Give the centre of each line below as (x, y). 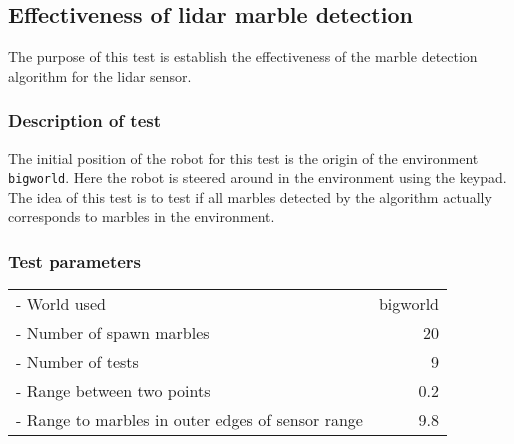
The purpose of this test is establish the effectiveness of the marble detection (243, 56)
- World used (61, 304)
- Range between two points (113, 391)
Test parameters (75, 260)
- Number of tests (77, 362)
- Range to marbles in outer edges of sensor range (189, 420)
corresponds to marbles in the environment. (141, 216)
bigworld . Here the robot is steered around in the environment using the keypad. (257, 177)
